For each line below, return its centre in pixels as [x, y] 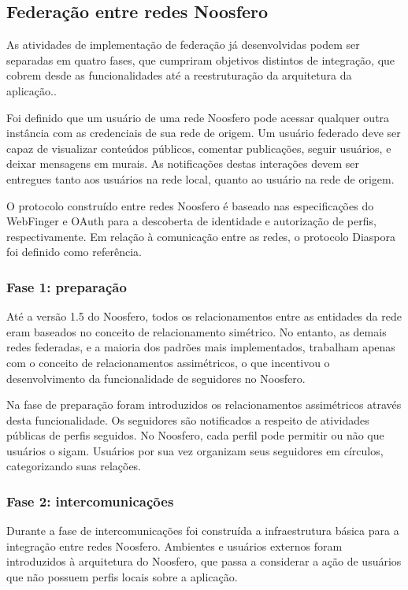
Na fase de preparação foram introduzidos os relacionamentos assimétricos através [204, 404]
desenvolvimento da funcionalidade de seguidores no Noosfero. [156, 378]
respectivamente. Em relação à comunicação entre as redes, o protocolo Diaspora [201, 236]
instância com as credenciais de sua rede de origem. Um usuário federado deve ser [204, 133]
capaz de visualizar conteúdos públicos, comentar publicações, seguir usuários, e [199, 148]
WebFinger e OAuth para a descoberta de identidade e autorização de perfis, [191, 221]
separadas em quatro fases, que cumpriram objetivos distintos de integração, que [201, 59]
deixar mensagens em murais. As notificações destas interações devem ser [183, 163]
